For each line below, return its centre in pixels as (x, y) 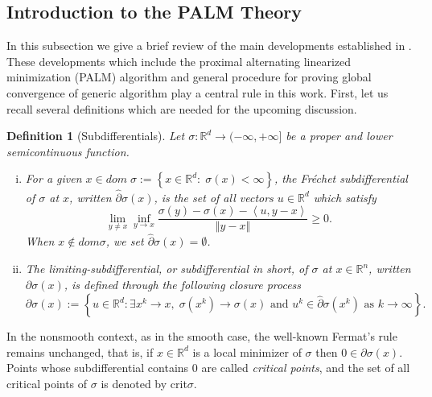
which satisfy (345, 197)
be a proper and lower (339, 136)
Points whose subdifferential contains (98, 368)
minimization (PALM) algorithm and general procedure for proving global (189, 77)
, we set (125, 241)
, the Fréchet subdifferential (341, 178)
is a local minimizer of (247, 352)
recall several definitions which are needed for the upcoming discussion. (182, 108)
